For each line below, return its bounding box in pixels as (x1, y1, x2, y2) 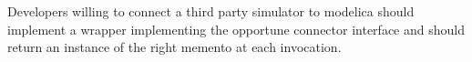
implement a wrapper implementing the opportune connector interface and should (7, 19, 465, 38)
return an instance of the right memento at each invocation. (7, 37, 342, 57)
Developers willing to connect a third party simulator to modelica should (7, 2, 415, 20)
